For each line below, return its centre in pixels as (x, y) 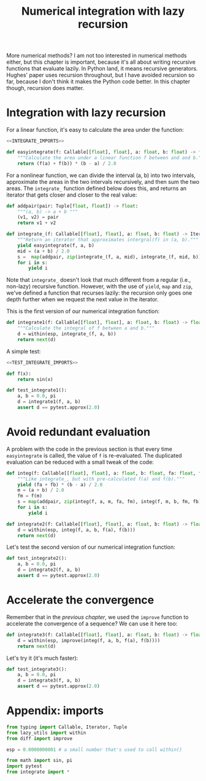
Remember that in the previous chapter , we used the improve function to (97, 617)
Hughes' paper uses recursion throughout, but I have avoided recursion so (101, 75)
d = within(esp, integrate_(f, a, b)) (67, 334)
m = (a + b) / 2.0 (41, 490)
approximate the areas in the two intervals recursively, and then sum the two (103, 181)
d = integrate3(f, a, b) (49, 681)
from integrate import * (38, 772)
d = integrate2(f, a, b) (49, 570)
